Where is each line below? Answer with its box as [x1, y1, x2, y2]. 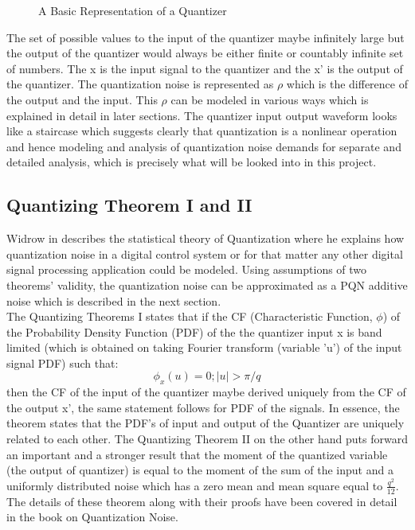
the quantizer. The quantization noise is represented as [6, 76, 274, 92]
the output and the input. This [6, 91, 158, 107]
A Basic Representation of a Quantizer [38, 2, 227, 18]
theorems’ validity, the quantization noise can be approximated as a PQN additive [6, 276, 408, 293]
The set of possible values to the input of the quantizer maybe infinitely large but [6, 29, 405, 45]
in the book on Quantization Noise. [6, 509, 178, 525]
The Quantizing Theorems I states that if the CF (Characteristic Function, [6, 308, 373, 325]
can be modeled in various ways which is [170, 91, 369, 107]
